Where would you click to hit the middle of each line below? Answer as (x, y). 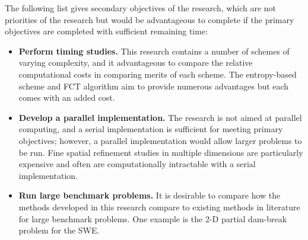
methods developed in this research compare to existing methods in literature (159, 207)
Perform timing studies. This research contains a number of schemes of (154, 51)
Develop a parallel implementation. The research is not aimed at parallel (160, 117)
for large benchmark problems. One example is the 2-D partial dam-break (153, 218)
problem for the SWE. (59, 230)
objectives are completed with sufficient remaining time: (107, 31)
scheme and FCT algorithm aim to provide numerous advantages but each (154, 86)
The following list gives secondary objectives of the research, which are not (141, 8)
